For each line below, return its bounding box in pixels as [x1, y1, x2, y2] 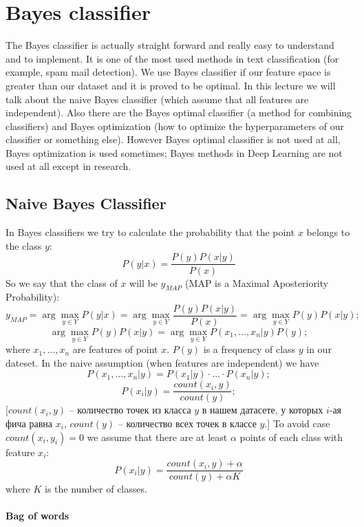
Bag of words [6, 508, 69, 523]
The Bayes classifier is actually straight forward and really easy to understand [6, 38, 334, 52]
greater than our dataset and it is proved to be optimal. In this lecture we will [6, 78, 336, 92]
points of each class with [239, 429, 343, 444]
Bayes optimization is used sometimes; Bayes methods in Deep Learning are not [6, 145, 343, 160]
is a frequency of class [203, 342, 296, 356]
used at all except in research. [6, 159, 131, 173]
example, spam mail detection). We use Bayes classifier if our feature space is [6, 65, 331, 79]
